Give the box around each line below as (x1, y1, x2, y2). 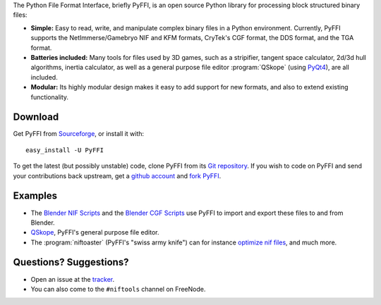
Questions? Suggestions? (13, 256, 129, 268)
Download (13, 111, 59, 123)
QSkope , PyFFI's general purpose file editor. (30, 228, 159, 237)
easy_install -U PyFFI (25, 146, 104, 154)
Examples (13, 190, 58, 202)
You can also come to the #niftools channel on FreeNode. (30, 285, 206, 293)
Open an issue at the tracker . (30, 275, 115, 283)
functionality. (30, 92, 69, 101)
